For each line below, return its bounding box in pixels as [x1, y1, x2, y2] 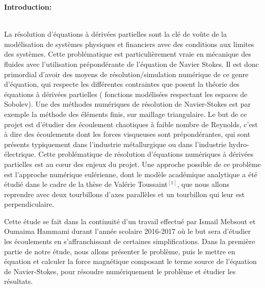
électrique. [4, 149, 36, 159]
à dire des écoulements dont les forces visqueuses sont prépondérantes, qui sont [4, 129, 251, 139]
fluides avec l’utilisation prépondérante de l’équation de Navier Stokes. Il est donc [4, 58, 259, 69]
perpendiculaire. [4, 199, 55, 209]
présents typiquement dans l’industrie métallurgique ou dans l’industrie [4, 138, 227, 149]
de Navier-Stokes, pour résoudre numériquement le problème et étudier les [4, 266, 236, 276]
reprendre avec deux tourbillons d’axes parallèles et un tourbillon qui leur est [4, 188, 245, 199]
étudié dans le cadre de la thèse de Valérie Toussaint [4, 179, 168, 189]
